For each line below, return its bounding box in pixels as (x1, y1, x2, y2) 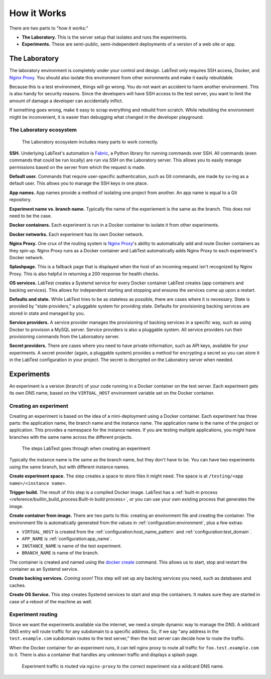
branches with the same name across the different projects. (9, 434, 133, 440)
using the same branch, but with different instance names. (9, 464, 130, 470)
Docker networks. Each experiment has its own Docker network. (9, 231, 144, 237)
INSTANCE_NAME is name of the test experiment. (22, 543, 122, 549)
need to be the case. (9, 213, 52, 219)
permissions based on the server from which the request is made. (9, 164, 146, 170)
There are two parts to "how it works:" (9, 25, 89, 31)
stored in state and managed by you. (9, 310, 85, 316)
